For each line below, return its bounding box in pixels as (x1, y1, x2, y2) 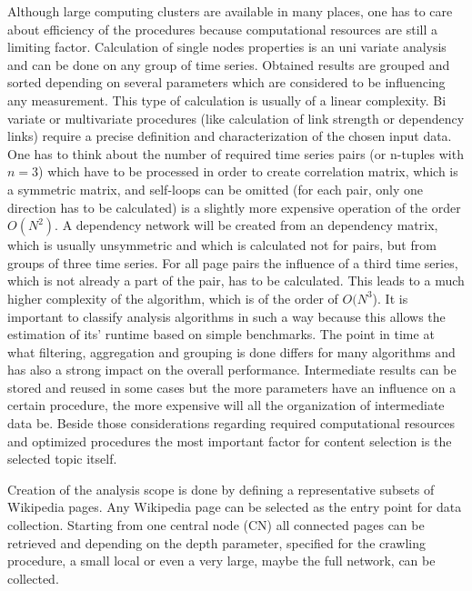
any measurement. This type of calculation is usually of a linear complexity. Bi (7, 90, 447, 109)
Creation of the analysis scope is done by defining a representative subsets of (7, 479, 435, 498)
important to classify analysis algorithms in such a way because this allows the (7, 306, 446, 326)
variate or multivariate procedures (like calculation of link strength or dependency (7, 108, 465, 127)
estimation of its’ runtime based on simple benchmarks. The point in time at (7, 325, 435, 344)
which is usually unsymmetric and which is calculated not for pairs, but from (7, 235, 437, 255)
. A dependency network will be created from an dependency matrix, (55, 215, 438, 235)
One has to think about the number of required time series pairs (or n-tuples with (7, 144, 464, 163)
